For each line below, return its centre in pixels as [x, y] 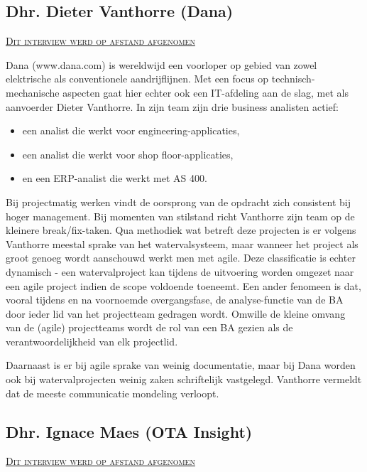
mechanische [33, 92]
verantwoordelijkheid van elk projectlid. [92, 341]
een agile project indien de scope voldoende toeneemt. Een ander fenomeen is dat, [183, 285]
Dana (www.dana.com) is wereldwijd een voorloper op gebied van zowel [161, 64]
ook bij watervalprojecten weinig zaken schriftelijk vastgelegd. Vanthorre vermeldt [184, 379]
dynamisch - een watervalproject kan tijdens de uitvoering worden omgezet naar [180, 271]
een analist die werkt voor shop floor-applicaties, [128, 154]
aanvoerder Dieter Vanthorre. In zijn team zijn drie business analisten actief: [172, 106]
